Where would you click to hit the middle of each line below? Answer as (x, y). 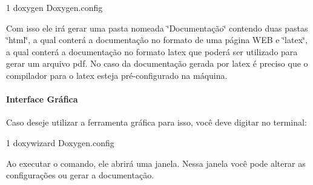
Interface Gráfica (42, 99)
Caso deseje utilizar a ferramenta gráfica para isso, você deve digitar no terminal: (156, 122)
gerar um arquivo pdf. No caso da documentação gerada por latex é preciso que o (157, 63)
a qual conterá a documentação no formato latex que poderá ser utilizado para (152, 51)
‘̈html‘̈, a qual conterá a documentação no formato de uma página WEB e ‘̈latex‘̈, (157, 40)
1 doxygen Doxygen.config (54, 7)
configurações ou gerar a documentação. (80, 175)
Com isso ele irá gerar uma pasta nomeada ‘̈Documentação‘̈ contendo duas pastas (157, 28)
